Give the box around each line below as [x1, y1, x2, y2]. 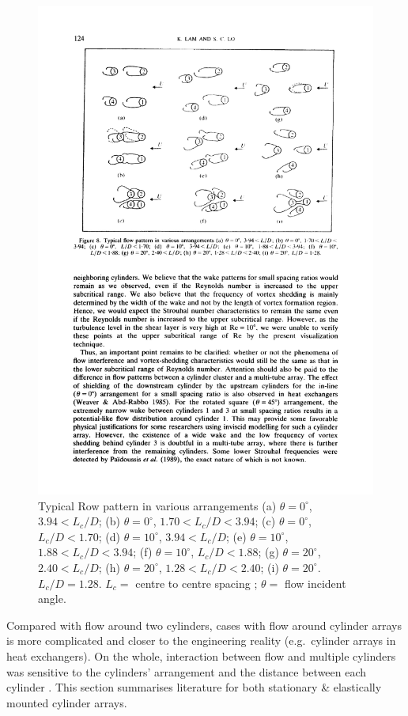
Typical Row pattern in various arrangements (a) [38, 497, 277, 513]
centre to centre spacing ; [135, 574, 258, 591]
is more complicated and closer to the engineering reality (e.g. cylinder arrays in [6, 632, 396, 649]
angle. [38, 590, 66, 607]
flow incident [284, 574, 346, 591]
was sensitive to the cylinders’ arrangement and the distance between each [6, 663, 367, 680]
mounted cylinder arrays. [6, 694, 127, 710]
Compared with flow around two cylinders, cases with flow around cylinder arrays [6, 616, 402, 633]
